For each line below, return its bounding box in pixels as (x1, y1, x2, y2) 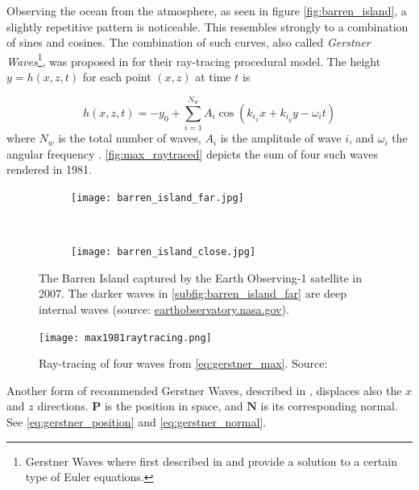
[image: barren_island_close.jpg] (71, 246, 256, 258)
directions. (37, 397, 89, 414)
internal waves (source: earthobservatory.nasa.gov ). (39, 301, 289, 318)
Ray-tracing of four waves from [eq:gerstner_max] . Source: (39, 355, 328, 372)
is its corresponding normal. (260, 397, 398, 414)
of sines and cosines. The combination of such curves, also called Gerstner (6, 34, 371, 51)
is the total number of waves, (58, 130, 201, 146)
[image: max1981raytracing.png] (39, 331, 212, 344)
